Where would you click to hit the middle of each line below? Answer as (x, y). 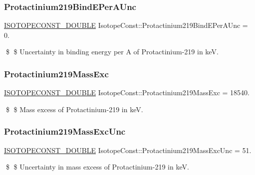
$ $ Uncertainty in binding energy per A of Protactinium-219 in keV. (112, 52)
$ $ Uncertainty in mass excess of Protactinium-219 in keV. (97, 167)
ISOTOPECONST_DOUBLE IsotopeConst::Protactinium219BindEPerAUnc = (126, 25)
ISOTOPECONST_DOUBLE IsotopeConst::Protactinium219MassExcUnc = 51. (128, 150)
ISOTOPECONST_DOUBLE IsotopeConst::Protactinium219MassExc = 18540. (127, 92)
